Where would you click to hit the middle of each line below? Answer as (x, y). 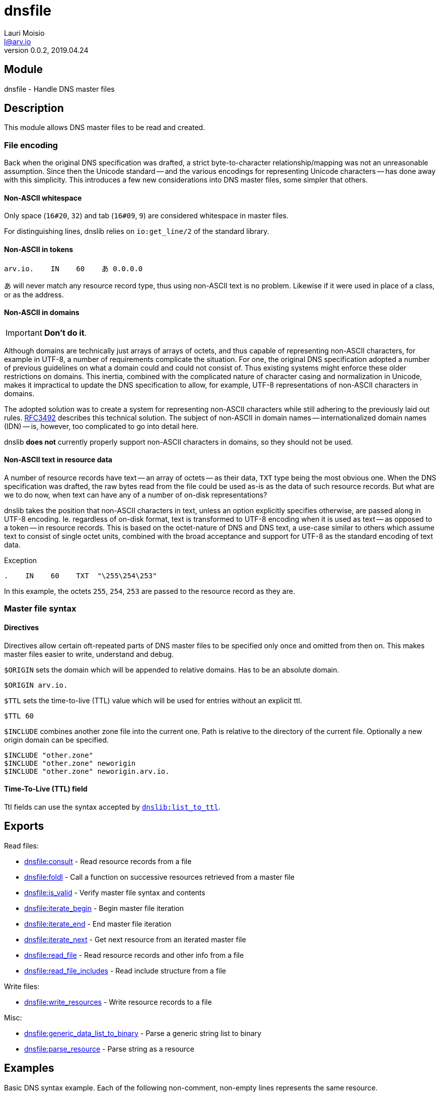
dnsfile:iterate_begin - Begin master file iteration (104, 908)
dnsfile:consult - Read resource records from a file (108, 861)
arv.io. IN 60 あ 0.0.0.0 (74, 268)
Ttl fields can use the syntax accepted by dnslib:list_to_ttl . (112, 807)
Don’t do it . (65, 332)
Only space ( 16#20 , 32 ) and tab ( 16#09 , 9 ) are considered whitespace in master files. (146, 216)
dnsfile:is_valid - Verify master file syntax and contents (115, 892)
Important (24, 332)
